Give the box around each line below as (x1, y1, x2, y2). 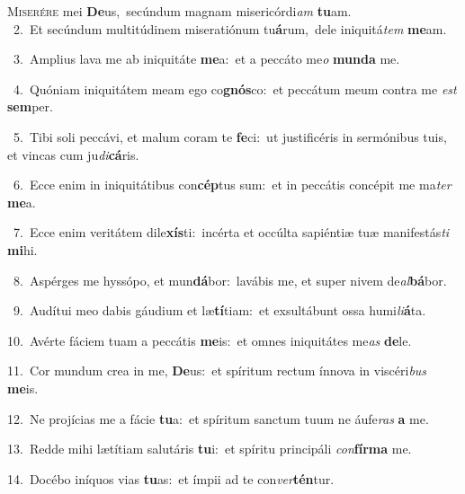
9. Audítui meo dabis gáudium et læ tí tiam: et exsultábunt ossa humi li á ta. (13, 301, 426, 320)
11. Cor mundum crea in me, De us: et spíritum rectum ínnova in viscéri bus (7, 361, 427, 380)
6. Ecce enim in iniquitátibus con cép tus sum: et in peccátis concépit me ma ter (13, 175, 452, 194)
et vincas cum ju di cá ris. (7, 145, 139, 163)
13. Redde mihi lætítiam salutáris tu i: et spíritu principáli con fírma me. (7, 439, 412, 458)
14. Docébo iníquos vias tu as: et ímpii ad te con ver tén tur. (7, 469, 335, 488)
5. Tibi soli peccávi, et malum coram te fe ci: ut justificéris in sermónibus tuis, (13, 127, 447, 146)
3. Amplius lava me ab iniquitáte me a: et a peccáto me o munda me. (13, 49, 400, 68)
